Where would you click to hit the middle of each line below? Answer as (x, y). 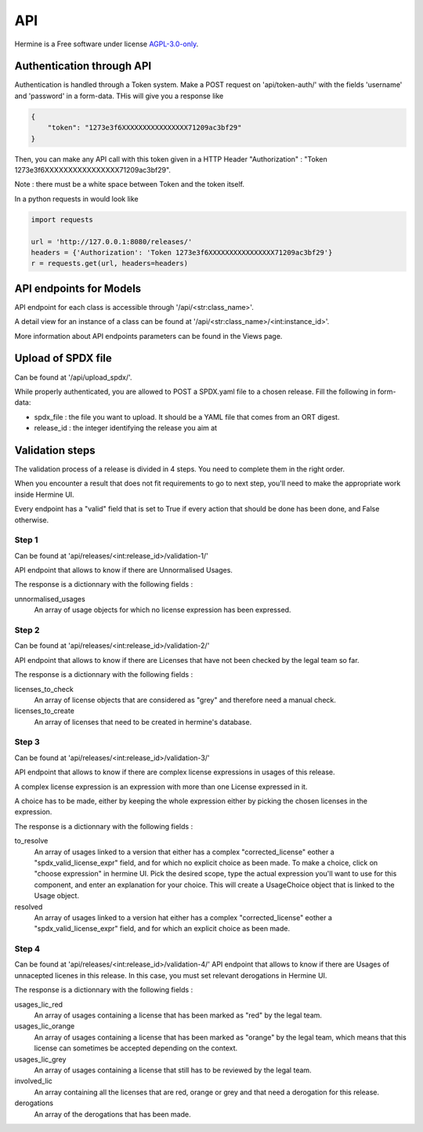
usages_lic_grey (40, 1059)
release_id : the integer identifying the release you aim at (126, 428)
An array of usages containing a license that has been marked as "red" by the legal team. (178, 1015)
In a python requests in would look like (76, 198)
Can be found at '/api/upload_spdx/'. (73, 377)
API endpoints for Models (78, 288)
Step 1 (26, 540)
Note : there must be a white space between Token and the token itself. (129, 184)
